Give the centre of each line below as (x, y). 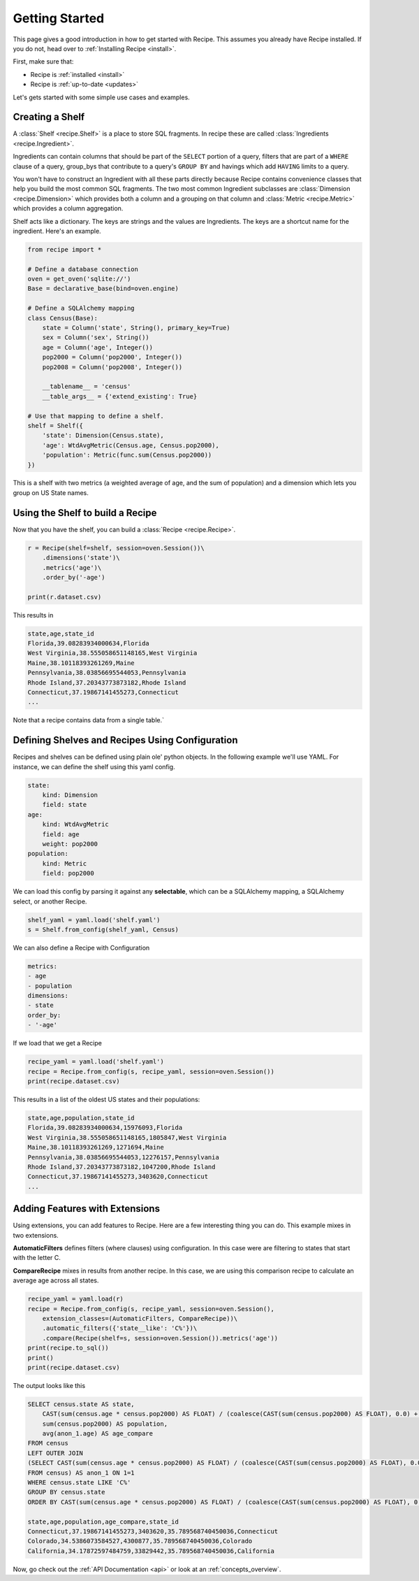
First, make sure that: (43, 62)
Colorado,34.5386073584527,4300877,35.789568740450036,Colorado (140, 1541)
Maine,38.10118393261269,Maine (81, 663)
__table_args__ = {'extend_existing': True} (120, 396)
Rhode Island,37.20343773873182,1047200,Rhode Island (122, 1167)
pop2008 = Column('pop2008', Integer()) (112, 367)
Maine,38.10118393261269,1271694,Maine (96, 1147)
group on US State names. (51, 492)
